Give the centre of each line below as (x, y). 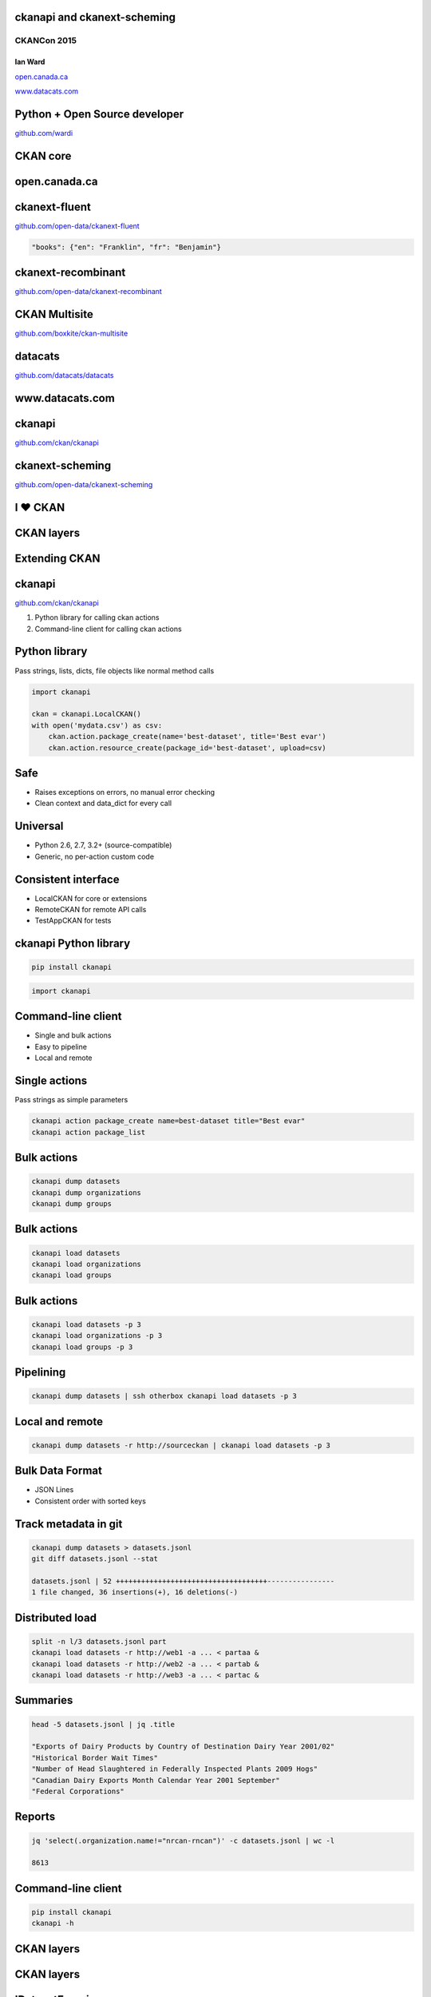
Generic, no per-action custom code (95, 856)
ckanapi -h (53, 1924)
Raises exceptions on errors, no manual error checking (125, 792)
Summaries (44, 1700)
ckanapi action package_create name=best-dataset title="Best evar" (168, 1121)
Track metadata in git (69, 1524)
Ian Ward (30, 62)
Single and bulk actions (73, 1035)
